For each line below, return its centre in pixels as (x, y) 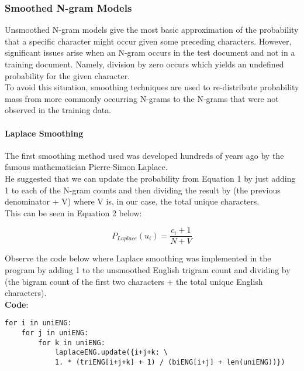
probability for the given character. (68, 75)
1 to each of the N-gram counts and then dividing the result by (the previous (143, 190)
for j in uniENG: (55, 333)
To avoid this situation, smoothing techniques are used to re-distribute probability (152, 87)
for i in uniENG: (38, 323)
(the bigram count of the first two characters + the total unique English (134, 281)
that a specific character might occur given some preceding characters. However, (148, 41)
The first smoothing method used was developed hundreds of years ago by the (144, 155)
